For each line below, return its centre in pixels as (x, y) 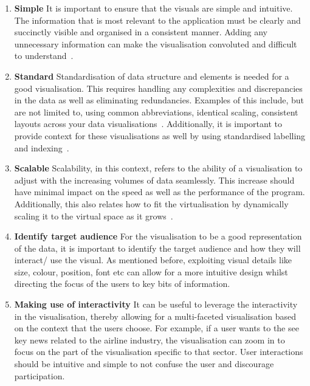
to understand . (44, 56)
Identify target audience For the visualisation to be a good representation (158, 236)
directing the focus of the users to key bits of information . (122, 284)
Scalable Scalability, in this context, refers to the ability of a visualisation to (158, 168)
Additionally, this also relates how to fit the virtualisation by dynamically (151, 203)
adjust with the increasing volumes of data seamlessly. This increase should (154, 180)
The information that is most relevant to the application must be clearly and (157, 20)
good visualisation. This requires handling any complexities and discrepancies (158, 88)
